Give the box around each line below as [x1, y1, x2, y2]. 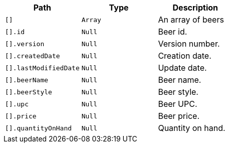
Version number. [158, 39, 220, 49]
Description [172, 3, 218, 13]
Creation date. [158, 51, 211, 61]
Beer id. [158, 27, 187, 37]
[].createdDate [5, 52, 60, 60]
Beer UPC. [158, 99, 197, 109]
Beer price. [158, 111, 199, 121]
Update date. [158, 63, 207, 73]
